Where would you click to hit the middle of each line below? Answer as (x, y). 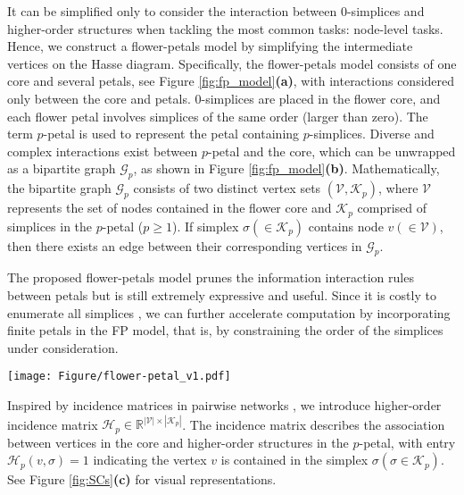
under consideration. (63, 347)
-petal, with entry (407, 442)
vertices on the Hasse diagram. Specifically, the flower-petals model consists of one (232, 63)
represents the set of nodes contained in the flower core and (170, 208)
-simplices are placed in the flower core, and (321, 98)
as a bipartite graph (62, 168)
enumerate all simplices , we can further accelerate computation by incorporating (229, 312)
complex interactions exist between (103, 151)
